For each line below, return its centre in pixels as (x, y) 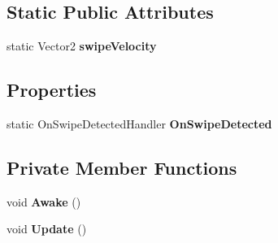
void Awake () (44, 201)
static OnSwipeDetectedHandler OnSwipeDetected (139, 124)
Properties (52, 90)
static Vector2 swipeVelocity (82, 46)
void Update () (47, 229)
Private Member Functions (122, 167)
